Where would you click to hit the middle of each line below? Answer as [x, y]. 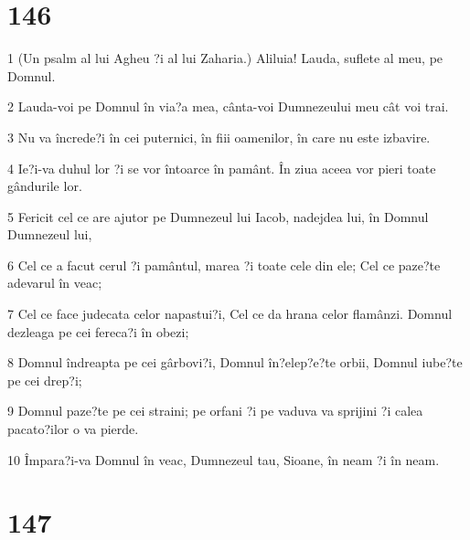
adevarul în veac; [55, 283]
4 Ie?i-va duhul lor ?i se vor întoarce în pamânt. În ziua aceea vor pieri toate [222, 168]
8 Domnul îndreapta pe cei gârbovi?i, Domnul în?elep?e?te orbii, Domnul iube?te [235, 362]
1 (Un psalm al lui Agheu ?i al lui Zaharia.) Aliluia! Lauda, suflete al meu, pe [225, 58]
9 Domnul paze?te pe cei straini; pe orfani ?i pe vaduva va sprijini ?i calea [215, 411]
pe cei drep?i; [45, 380]
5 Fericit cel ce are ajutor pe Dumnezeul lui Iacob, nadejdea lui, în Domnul [218, 216]
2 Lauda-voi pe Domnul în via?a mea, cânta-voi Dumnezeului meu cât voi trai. [228, 106]
